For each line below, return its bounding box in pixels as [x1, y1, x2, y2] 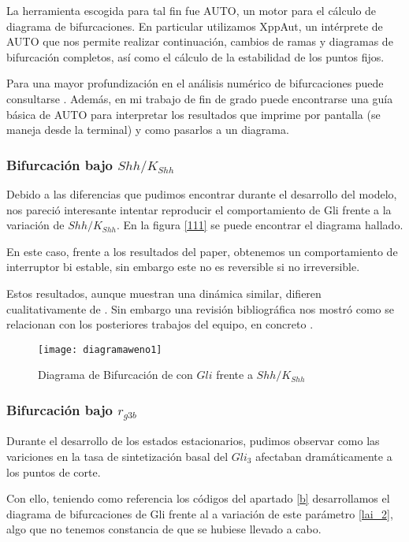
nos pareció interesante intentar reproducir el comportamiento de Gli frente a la [6, 201, 392, 217]
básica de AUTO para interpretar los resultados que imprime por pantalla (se [6, 106, 381, 122]
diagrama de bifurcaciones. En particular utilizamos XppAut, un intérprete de [6, 17, 383, 34]
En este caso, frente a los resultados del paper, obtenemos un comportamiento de [6, 243, 398, 259]
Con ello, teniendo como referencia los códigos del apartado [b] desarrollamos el [6, 490, 390, 507]
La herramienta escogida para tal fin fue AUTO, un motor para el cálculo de [6, 2, 377, 18]
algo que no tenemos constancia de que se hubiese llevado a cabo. [6, 521, 322, 537]
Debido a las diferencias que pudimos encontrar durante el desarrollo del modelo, [6, 186, 397, 202]
